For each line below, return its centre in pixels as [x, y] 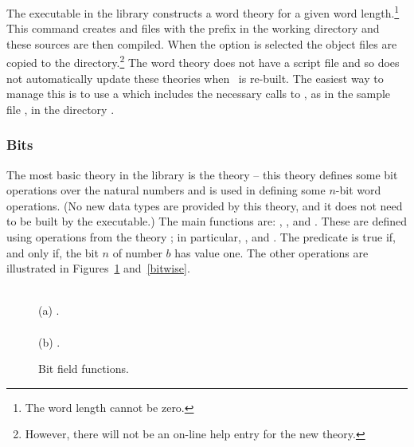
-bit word [358, 190]
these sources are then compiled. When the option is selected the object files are [202, 43]
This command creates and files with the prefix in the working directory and [193, 28]
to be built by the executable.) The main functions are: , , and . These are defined [207, 221]
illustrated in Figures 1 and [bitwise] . [98, 268]
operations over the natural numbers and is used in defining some [166, 190]
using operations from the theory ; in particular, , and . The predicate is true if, [201, 237]
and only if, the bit [53, 252]
